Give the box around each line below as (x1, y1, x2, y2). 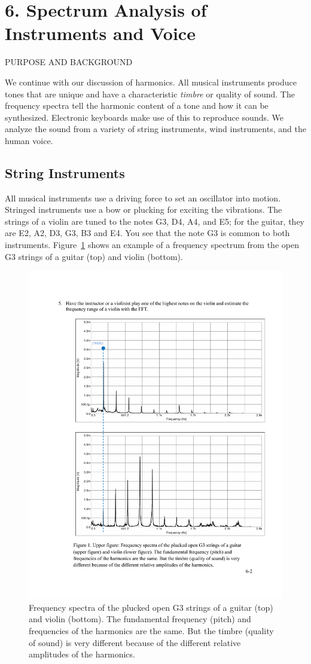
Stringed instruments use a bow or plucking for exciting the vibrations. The (5, 203, 282, 216)
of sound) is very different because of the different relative (29, 636, 241, 648)
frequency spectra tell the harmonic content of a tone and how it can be (5, 99, 269, 112)
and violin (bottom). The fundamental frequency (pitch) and (29, 613, 251, 625)
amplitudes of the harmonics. (29, 648, 135, 660)
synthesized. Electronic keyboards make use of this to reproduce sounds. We (5, 111, 283, 123)
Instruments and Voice (5, 21, 196, 45)
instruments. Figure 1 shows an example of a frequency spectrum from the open (5, 238, 299, 251)
